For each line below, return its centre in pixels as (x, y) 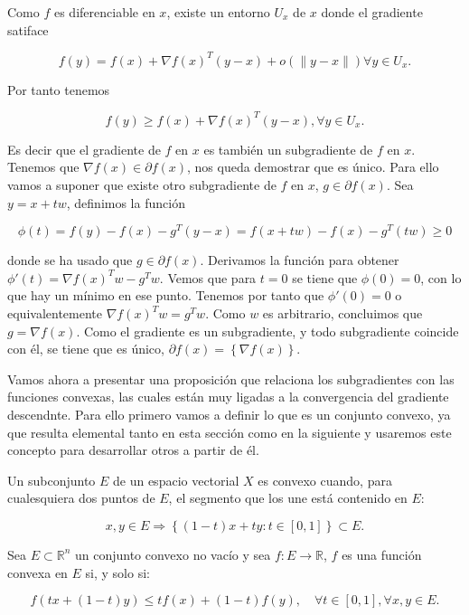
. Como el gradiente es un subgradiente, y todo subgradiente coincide (267, 331)
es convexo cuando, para (325, 480)
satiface (28, 29)
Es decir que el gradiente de (84, 149)
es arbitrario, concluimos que (342, 313)
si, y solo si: (117, 572)
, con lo (441, 277)
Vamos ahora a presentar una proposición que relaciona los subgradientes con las (231, 378)
